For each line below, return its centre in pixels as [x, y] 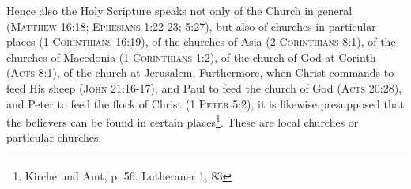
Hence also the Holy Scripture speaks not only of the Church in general [179, 10]
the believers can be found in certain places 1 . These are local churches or [183, 121]
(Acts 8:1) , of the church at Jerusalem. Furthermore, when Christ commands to [200, 72]
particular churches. [54, 137]
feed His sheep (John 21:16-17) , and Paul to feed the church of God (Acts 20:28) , [204, 87]
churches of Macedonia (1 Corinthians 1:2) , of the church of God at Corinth [191, 57]
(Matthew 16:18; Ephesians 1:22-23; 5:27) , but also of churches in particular [191, 26]
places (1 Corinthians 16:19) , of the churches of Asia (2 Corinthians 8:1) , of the [201, 42]
